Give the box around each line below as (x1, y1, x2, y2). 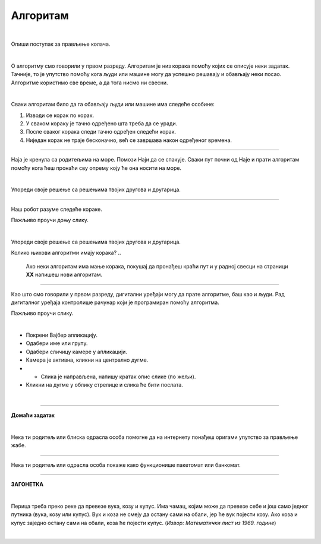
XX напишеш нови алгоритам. (26, 271, 103, 279)
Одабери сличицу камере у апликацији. (26, 348, 128, 355)
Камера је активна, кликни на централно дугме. (26, 356, 149, 363)
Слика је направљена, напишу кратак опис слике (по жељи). (40, 373, 196, 380)
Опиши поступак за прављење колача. (11, 40, 111, 48)
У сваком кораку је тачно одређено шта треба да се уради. (26, 120, 178, 127)
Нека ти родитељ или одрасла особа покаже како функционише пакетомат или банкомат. (11, 461, 241, 469)
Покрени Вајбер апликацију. (26, 331, 98, 339)
